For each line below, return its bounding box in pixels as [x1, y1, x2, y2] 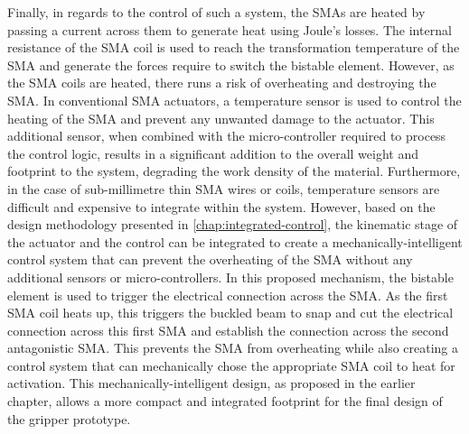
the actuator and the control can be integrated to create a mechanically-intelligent [7, 232, 463, 251]
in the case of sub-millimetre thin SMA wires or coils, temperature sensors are [7, 179, 440, 198]
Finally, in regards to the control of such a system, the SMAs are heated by [7, 3, 426, 21]
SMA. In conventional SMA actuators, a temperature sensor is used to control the [7, 90, 462, 109]
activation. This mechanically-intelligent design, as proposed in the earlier [7, 374, 416, 392]
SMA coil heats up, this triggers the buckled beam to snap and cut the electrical [7, 303, 454, 322]
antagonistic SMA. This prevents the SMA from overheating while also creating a [7, 338, 459, 357]
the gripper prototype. [7, 409, 131, 428]
